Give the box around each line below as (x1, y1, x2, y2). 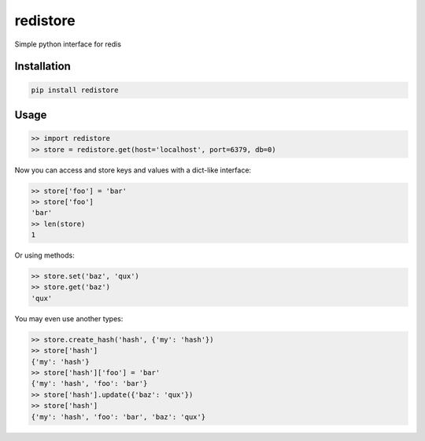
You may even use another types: (14, 313, 124, 323)
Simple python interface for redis (14, 39, 122, 49)
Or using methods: (14, 250, 75, 260)
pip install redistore (31, 85, 119, 94)
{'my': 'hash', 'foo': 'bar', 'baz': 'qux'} (31, 412, 206, 421)
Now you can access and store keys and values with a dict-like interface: (14, 165, 252, 175)
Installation (14, 60, 71, 73)
